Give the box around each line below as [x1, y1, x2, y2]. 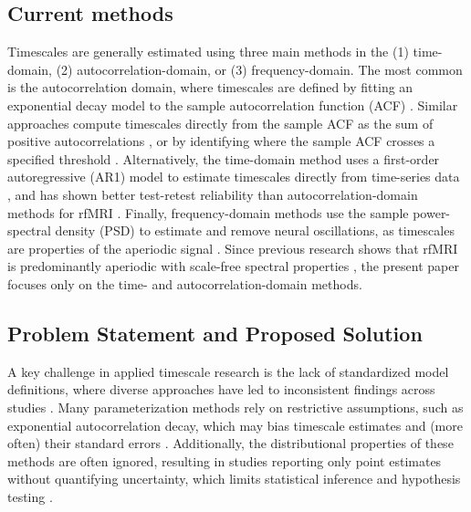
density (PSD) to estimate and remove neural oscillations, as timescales [55, 221, 455, 240]
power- [413, 203, 451, 222]
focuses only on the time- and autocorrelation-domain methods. [7, 274, 362, 293]
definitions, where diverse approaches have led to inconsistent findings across [7, 380, 435, 399]
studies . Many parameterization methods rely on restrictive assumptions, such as [7, 397, 464, 416]
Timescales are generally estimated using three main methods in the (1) [7, 42, 409, 61]
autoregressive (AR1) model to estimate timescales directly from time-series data [7, 167, 460, 186]
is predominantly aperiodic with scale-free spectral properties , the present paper [7, 256, 459, 276]
